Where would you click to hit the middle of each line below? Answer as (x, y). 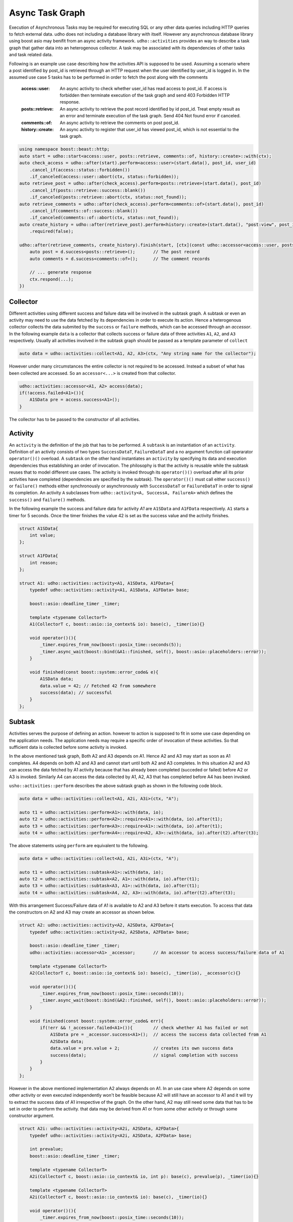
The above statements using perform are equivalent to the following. (79, 845)
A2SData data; (67, 1041)
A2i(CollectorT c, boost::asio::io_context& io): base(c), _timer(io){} (118, 1197)
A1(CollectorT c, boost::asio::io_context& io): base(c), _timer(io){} (117, 624)
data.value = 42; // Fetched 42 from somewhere (98, 686)
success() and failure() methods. (47, 500)
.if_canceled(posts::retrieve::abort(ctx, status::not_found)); (108, 197)
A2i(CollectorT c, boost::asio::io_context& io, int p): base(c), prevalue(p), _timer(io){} (144, 1177)
